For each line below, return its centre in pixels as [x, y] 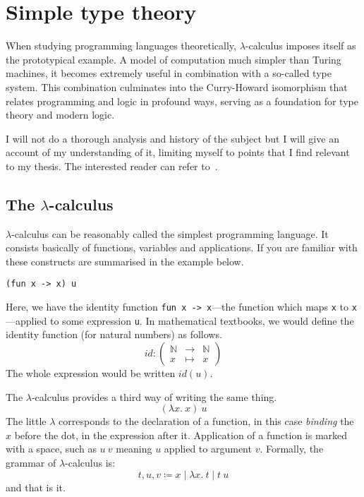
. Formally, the [292, 449]
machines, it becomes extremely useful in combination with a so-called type [169, 73]
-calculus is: [90, 462]
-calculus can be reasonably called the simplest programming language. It [170, 233]
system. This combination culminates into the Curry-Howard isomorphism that [177, 86]
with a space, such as [51, 449]
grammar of [31, 462]
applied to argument [208, 449]
